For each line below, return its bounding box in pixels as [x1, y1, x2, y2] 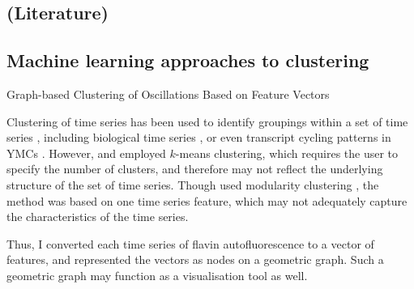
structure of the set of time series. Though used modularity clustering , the [6, 176, 379, 193]
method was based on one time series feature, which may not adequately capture [6, 192, 408, 209]
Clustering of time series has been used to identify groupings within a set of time [6, 113, 408, 130]
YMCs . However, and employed [6, 144, 166, 161]
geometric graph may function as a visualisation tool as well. [6, 266, 308, 283]
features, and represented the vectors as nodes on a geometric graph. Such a [6, 251, 384, 268]
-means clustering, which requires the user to [175, 144, 399, 161]
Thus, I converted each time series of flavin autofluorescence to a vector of [6, 235, 374, 252]
